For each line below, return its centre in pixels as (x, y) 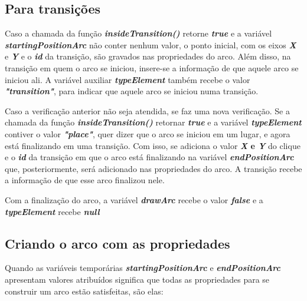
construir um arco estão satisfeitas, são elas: (84, 291)
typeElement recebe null (52, 211)
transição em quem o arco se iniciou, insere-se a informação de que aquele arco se (152, 67)
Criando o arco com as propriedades (117, 243)
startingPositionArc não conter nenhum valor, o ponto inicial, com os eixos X (151, 44)
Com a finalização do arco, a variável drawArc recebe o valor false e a (134, 199)
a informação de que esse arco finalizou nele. (85, 180)
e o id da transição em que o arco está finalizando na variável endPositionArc (149, 157)
